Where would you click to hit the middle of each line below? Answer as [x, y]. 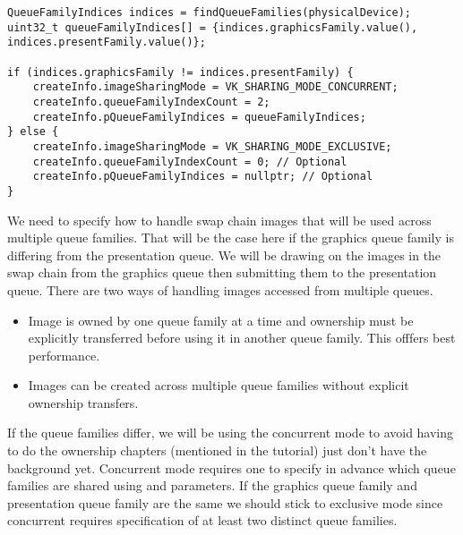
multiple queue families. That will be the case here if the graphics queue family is [231, 238]
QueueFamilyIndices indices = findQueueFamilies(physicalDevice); [210, 13]
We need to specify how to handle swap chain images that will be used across [219, 220]
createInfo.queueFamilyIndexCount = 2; [151, 102]
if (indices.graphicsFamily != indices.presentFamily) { [180, 72]
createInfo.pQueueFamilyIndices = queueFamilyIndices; [199, 117]
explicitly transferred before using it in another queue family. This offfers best [242, 338]
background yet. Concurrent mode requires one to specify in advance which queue [231, 467]
